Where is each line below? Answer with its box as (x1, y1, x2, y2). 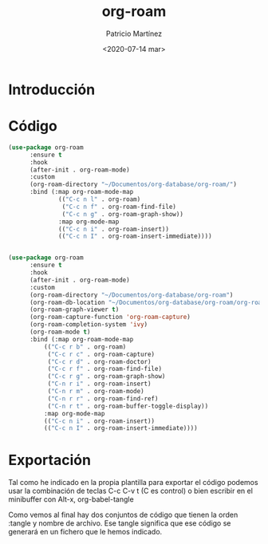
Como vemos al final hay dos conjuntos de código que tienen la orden (8, 510, 238, 520)
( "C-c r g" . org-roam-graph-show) (47, 373, 166, 380)
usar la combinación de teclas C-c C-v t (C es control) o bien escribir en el (8, 486, 254, 496)
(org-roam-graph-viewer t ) (29, 306, 120, 313)
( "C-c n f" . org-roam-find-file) (61, 203, 177, 211)
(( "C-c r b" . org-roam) (43, 342, 127, 351)
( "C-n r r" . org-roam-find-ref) (47, 394, 159, 403)
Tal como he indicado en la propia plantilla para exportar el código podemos (8, 478, 258, 487)
